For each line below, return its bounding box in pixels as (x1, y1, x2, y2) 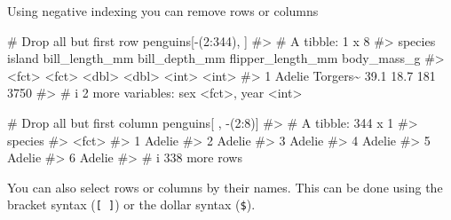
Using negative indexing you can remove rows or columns (7, 2, 319, 20)
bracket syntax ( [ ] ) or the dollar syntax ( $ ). (7, 195, 256, 214)
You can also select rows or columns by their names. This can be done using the (7, 177, 443, 196)
